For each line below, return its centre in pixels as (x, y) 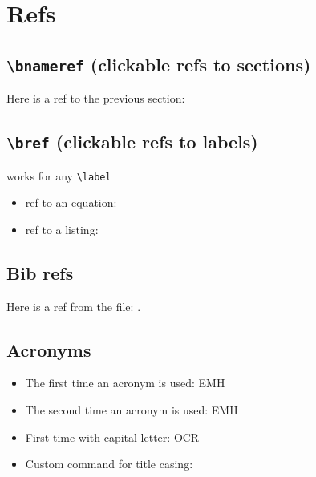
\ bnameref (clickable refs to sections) (159, 64)
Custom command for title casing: (109, 464)
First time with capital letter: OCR (112, 437)
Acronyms (49, 349)
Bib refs (40, 272)
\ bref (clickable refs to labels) (132, 141)
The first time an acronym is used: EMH (125, 383)
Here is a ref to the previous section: (96, 98)
